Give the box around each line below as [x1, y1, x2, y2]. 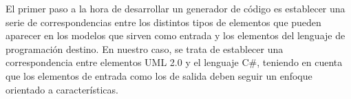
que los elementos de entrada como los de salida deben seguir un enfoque [6, 68, 312, 82]
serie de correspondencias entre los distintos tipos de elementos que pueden [6, 14, 321, 29]
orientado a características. [6, 82, 118, 96]
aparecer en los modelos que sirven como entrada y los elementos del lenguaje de [6, 28, 345, 43]
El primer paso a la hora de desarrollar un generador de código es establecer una [6, 1, 345, 15]
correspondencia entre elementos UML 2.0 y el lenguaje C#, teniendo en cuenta [6, 55, 343, 69]
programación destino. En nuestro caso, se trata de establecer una [6, 41, 284, 56]
